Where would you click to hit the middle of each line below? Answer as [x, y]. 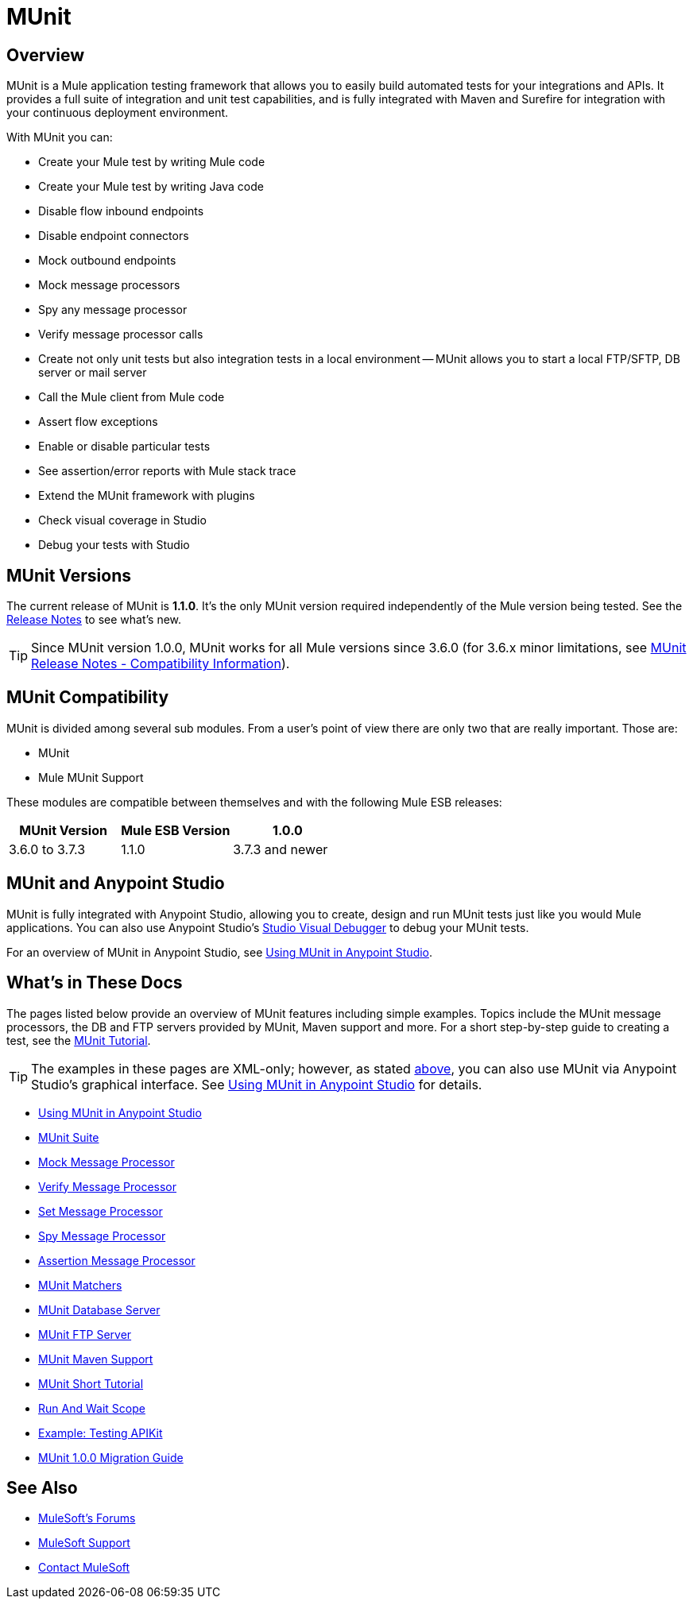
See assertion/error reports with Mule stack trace [167, 471]
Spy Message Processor [102, 1236]
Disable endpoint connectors [114, 236]
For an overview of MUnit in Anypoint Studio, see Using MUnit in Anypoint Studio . [220, 952]
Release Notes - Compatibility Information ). [161, 664]
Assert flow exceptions [98, 422]
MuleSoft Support [84, 1543]
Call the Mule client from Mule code [132, 397]
